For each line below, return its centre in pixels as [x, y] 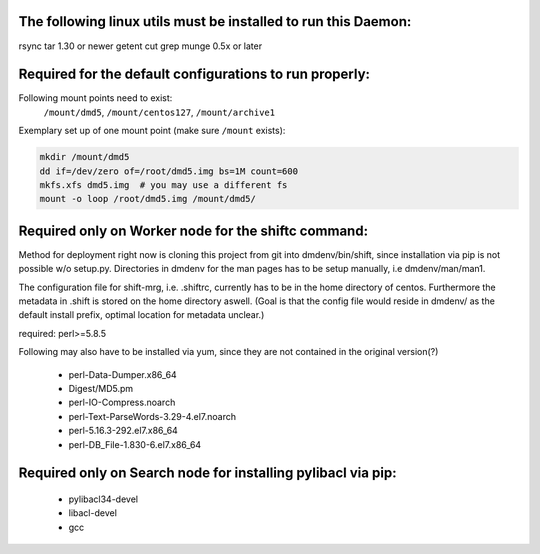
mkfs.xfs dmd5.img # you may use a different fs [163, 184]
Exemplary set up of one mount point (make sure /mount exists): [152, 131]
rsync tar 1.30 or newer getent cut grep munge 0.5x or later [140, 46]
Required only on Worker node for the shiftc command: [193, 230]
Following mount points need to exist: [95, 98]
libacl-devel [92, 513]
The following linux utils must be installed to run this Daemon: [215, 21]
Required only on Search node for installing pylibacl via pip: [207, 473]
